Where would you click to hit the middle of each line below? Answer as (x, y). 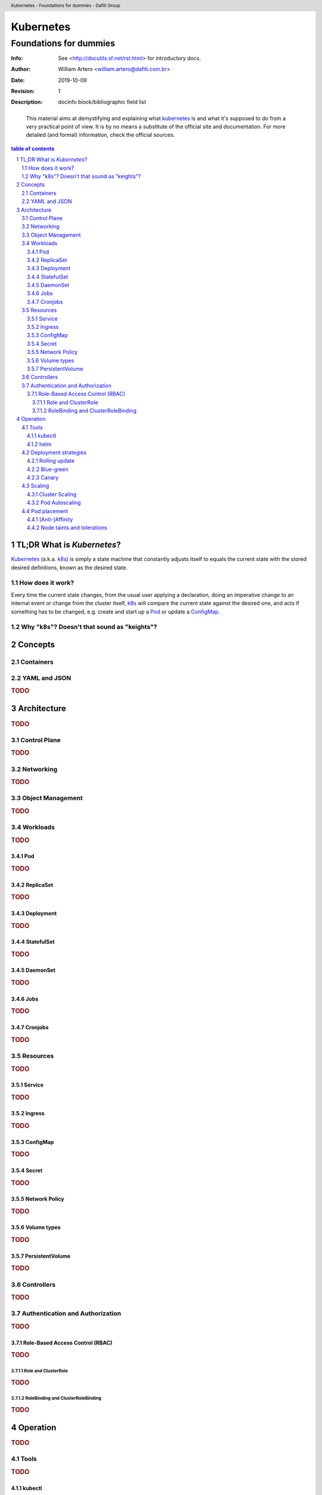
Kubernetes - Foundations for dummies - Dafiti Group (66, 5)
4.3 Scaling (35, 486)
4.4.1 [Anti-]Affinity (50, 520)
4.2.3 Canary (43, 478)
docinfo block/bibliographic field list (102, 102)
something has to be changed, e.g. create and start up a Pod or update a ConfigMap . (115, 611)
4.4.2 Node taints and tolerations (67, 528)
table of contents (33, 148)
